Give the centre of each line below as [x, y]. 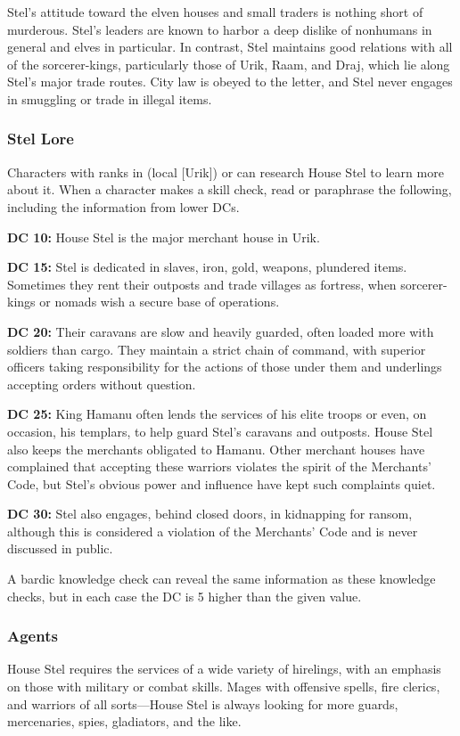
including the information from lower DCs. [123, 206]
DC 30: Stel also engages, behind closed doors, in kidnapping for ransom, [210, 514]
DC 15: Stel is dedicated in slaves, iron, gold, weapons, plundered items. [207, 267]
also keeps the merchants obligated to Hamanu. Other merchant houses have [216, 449]
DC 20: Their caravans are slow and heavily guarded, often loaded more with [221, 331]
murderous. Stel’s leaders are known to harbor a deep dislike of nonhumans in [220, 29]
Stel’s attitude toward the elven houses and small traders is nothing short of [215, 12]
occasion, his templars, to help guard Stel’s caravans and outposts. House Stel [220, 431]
